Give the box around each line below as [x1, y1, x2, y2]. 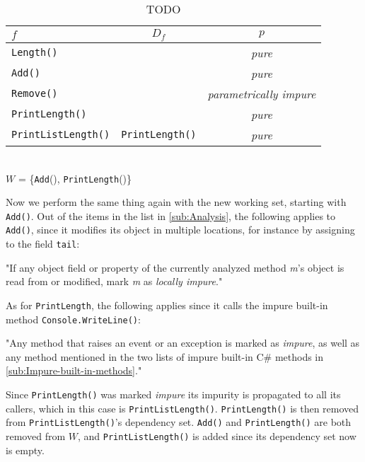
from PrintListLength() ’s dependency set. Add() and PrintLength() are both [6, 415, 352, 429]
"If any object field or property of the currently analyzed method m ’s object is [6, 260, 344, 275]
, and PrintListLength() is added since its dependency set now [77, 429, 357, 443]
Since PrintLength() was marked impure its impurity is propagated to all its [6, 387, 341, 402]
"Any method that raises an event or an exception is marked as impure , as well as [6, 335, 360, 350]
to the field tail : [6, 236, 80, 251]
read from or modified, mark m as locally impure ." [6, 274, 223, 289]
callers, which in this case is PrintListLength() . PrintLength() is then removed [6, 400, 359, 415]
